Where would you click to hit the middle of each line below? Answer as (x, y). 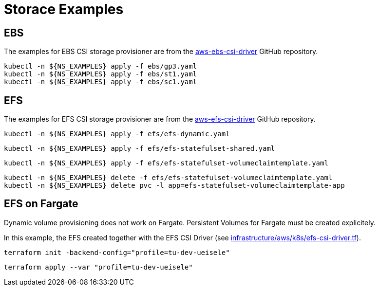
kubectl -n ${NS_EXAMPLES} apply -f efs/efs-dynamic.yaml (117, 134)
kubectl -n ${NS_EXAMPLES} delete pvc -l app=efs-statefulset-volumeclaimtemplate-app (174, 186)
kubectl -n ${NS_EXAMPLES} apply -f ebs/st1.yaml (101, 74)
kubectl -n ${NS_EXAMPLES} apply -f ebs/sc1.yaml (101, 82)
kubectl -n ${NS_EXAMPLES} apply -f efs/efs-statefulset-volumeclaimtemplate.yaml (166, 163)
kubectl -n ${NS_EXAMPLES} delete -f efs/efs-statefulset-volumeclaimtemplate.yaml (168, 178)
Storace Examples (64, 9)
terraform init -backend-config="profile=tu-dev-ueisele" (117, 252)
